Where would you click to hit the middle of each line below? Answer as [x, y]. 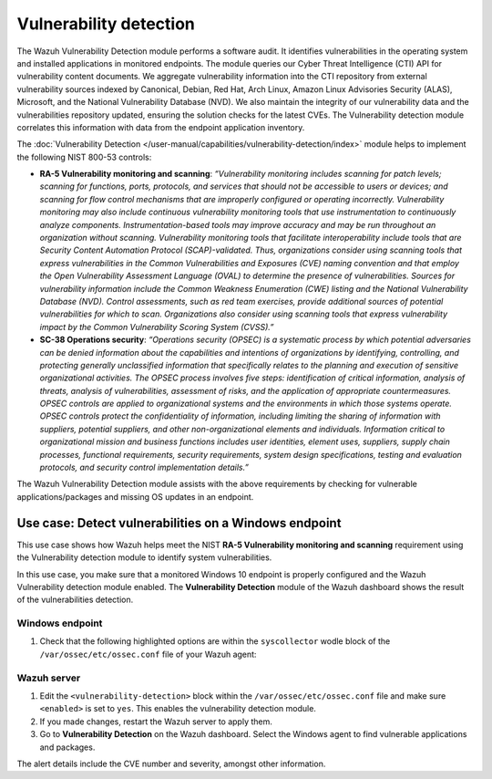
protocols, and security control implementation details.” [144, 467]
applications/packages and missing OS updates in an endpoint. [135, 496]
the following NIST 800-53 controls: [84, 157]
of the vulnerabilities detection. [75, 600]
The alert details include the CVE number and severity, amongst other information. [171, 763]
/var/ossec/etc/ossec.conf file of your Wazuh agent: [148, 654]
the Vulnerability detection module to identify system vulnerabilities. [144, 557]
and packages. [67, 747]
